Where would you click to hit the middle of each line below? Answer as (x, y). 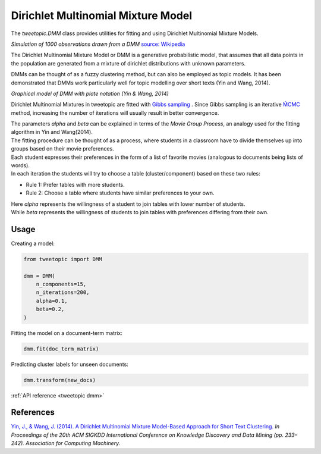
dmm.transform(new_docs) (60, 380)
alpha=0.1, (52, 301)
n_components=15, (61, 284)
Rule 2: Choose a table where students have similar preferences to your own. (120, 193)
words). (20, 165)
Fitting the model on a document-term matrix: (67, 333)
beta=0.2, (50, 309)
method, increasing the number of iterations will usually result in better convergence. (115, 112)
